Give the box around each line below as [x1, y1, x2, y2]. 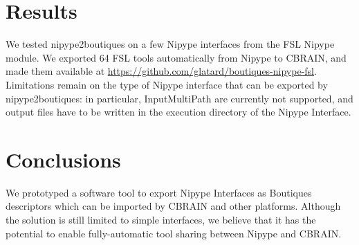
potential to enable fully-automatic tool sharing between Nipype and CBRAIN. [6, 226, 342, 240]
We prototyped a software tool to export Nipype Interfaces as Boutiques [6, 185, 312, 199]
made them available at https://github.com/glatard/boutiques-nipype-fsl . [6, 64, 317, 78]
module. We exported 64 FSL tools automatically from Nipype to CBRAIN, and [6, 50, 347, 64]
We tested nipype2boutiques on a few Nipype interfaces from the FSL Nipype [6, 37, 335, 51]
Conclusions [6, 145, 121, 173]
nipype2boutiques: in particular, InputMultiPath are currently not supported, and [6, 91, 353, 105]
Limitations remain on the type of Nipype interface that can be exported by [6, 77, 328, 91]
